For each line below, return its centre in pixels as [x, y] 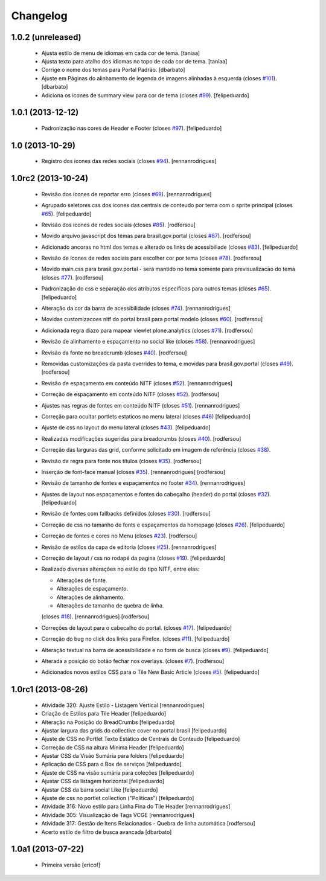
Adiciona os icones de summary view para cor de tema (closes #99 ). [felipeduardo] [145, 95]
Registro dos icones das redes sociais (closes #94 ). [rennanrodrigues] [129, 161]
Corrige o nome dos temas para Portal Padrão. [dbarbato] [113, 70]
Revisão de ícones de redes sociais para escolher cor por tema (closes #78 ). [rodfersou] [152, 258]
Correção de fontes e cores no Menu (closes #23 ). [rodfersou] [119, 536]
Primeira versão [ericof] [71, 865]
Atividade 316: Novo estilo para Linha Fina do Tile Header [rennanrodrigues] [136, 807]
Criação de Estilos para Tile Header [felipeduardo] [104, 714]
